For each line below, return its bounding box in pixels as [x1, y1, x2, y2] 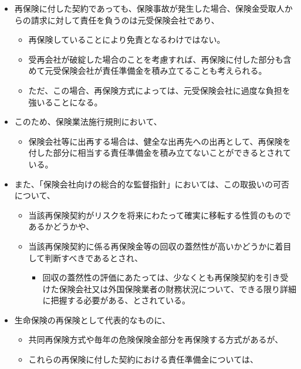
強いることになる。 [28, 95, 103, 108]
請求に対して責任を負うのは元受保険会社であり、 [31, 13, 219, 26]
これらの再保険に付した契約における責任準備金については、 [28, 353, 258, 365]
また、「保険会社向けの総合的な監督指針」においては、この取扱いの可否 [14, 177, 290, 190]
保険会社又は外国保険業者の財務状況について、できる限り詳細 [59, 282, 296, 295]
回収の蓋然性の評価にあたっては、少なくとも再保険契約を [42, 271, 264, 283]
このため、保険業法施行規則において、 [14, 115, 162, 128]
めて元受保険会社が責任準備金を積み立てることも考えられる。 [28, 64, 267, 77]
